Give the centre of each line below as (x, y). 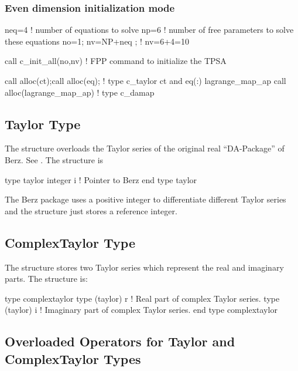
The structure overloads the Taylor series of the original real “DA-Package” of (145, 148)
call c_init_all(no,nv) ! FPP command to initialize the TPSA (116, 61)
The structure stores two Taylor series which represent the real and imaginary (144, 267)
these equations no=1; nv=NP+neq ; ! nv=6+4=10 (97, 41)
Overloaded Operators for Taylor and (120, 341)
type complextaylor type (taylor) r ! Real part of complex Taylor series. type (142, 298)
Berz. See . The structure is (54, 159)
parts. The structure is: (46, 279)
